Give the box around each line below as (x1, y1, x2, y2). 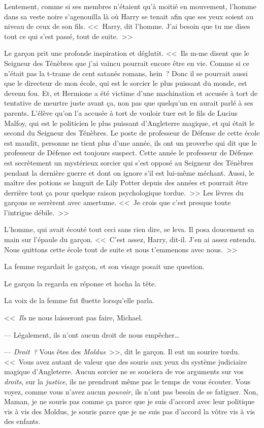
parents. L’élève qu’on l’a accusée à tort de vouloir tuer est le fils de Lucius (4, 107, 238, 118)
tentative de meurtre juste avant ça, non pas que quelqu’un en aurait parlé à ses (4, 97, 253, 108)
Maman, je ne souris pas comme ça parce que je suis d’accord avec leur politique (4, 396, 255, 407)
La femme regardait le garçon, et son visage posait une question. (4, 261, 205, 272)
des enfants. (4, 416, 41, 426)
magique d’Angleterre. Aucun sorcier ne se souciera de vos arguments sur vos (4, 366, 244, 377)
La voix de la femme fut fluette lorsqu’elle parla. (4, 295, 154, 306)
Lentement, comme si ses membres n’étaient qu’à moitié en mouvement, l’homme (4, 1, 256, 11)
